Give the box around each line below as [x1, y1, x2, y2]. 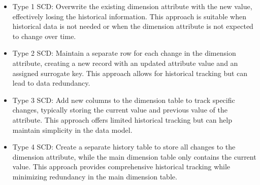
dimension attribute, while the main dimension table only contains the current [12, 151, 256, 162]
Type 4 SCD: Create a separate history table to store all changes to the [12, 141, 236, 152]
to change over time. [12, 30, 76, 41]
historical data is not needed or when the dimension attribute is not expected [12, 21, 253, 31]
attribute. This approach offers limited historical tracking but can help [12, 114, 232, 125]
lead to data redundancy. [12, 78, 90, 88]
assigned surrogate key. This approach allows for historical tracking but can [12, 67, 248, 78]
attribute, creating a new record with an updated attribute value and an [12, 57, 238, 68]
